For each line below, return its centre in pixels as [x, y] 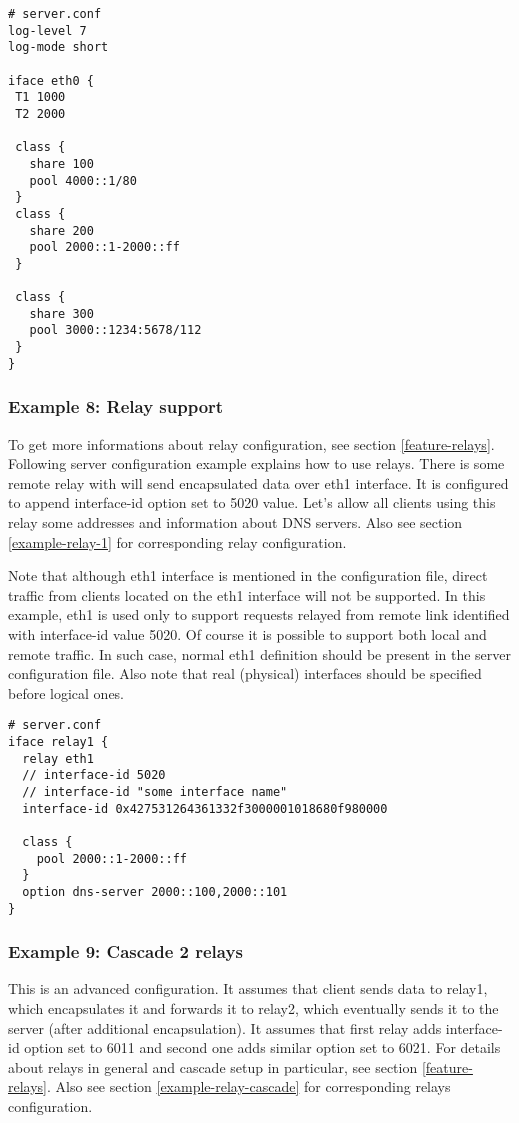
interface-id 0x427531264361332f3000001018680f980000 [205, 808]
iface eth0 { [51, 80]
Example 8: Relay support [116, 406]
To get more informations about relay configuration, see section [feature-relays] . [251, 443]
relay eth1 [58, 758]
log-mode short [58, 47]
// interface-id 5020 [94, 775]
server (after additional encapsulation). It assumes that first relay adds [225, 1027]
